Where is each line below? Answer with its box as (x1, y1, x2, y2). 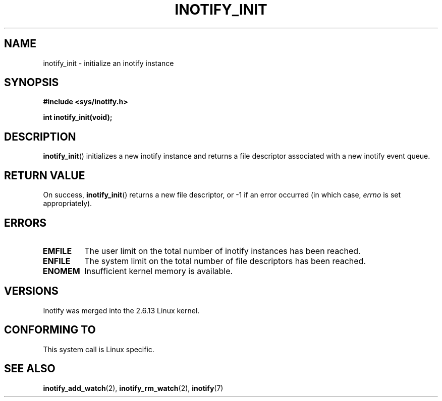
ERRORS (4, 216, 47, 229)
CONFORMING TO (4, 323, 96, 337)
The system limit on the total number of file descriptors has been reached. (84, 255, 366, 266)
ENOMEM (42, 265, 80, 276)
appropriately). (43, 199, 92, 208)
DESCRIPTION (4, 130, 76, 143)
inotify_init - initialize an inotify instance (43, 58, 174, 68)
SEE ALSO (4, 362, 56, 375)
